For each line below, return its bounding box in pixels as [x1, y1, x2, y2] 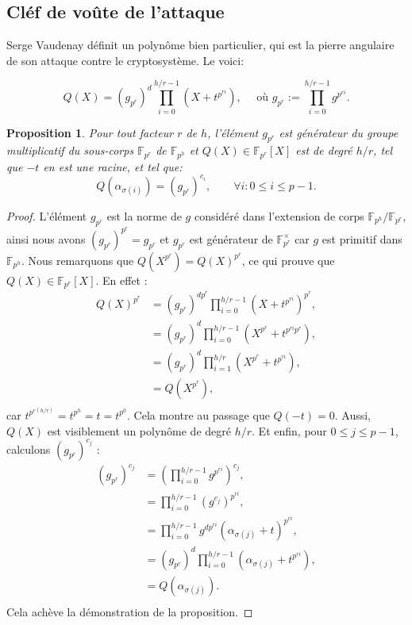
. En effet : [95, 271, 148, 288]
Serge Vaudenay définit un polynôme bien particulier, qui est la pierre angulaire [6, 36, 395, 53]
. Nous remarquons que [21, 251, 134, 268]
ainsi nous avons [6, 230, 86, 247]
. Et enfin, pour [252, 422, 327, 439]
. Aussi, [334, 406, 371, 423]
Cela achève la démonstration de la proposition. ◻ [6, 603, 253, 619]
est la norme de [106, 207, 182, 224]
